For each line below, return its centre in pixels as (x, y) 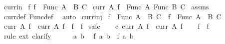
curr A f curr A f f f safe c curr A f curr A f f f (106, 26)
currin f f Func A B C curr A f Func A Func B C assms (106, 6)
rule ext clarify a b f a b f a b (69, 35)
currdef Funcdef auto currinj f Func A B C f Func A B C (112, 16)
